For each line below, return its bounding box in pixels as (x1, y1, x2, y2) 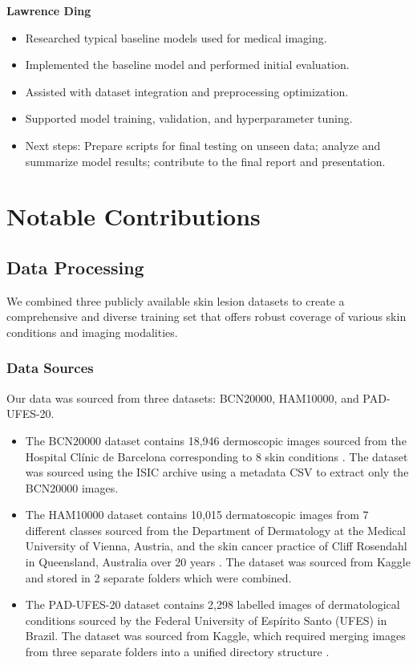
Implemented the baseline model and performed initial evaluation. (25, 56, 350, 73)
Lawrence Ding (6, 2, 91, 18)
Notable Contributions (6, 200, 261, 233)
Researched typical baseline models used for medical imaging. (25, 29, 327, 46)
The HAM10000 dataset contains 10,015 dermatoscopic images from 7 (25, 506, 369, 523)
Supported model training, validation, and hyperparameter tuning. (25, 110, 353, 127)
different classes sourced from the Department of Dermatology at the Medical (25, 521, 406, 538)
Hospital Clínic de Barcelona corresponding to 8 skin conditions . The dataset (25, 448, 408, 464)
